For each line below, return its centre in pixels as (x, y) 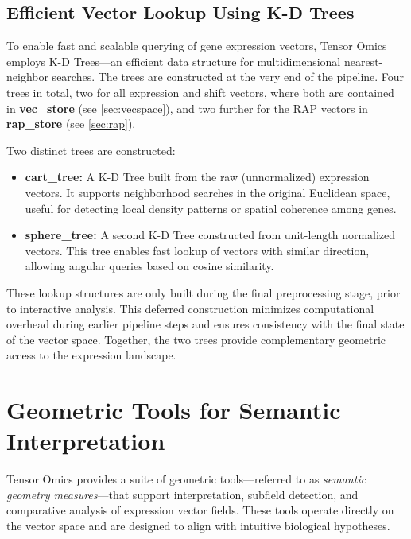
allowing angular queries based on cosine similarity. (149, 266)
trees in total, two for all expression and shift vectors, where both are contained (200, 92)
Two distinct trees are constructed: (91, 150)
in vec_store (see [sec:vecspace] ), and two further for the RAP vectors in (187, 108)
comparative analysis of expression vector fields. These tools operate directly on (200, 510)
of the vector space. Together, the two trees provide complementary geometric (196, 339)
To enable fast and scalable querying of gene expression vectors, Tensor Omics (197, 46)
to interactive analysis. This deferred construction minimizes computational (190, 308)
